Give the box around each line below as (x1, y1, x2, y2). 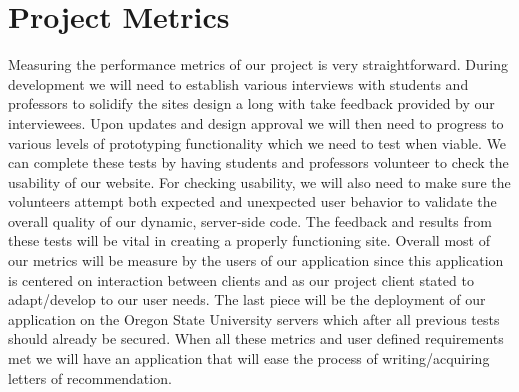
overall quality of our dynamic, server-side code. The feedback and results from (8, 210, 492, 231)
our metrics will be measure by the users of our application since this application (8, 250, 504, 271)
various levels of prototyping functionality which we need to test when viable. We (8, 132, 507, 153)
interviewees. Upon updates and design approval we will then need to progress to (8, 112, 504, 133)
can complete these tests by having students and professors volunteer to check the (8, 152, 509, 173)
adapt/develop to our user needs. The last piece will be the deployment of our (8, 289, 486, 310)
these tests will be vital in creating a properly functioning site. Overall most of (8, 230, 490, 251)
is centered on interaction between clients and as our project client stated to (8, 269, 474, 290)
